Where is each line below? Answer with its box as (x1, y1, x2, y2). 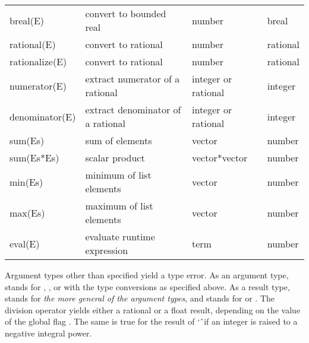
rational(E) (10, 37, 56, 51)
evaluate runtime (85, 230, 155, 243)
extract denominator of (85, 103, 181, 116)
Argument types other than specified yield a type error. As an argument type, (5, 269, 289, 281)
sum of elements (85, 134, 152, 147)
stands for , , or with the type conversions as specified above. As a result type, (5, 280, 290, 293)
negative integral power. (5, 326, 92, 339)
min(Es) (10, 174, 43, 189)
